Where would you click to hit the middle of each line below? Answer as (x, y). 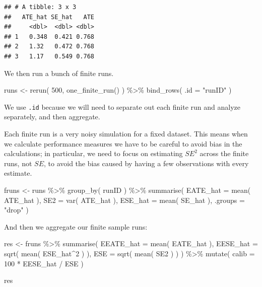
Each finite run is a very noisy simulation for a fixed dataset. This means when (126, 133)
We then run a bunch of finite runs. (59, 73)
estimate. (18, 173)
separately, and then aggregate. (52, 117)
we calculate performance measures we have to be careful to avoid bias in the (123, 143)
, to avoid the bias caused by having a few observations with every (146, 163)
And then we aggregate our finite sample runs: (76, 226)
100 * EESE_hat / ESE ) (44, 263)
